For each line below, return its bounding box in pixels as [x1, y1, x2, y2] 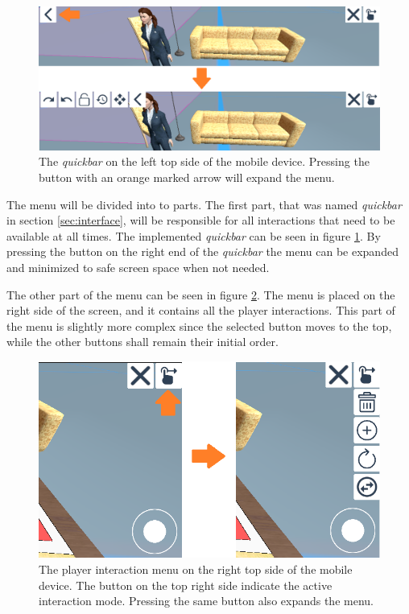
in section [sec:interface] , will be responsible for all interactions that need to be [6, 212, 395, 229]
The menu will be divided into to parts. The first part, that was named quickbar [6, 196, 402, 212]
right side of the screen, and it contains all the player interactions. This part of [6, 302, 395, 319]
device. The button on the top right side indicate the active [39, 576, 333, 593]
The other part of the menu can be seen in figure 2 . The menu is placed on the [6, 286, 395, 303]
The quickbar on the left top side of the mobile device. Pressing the [39, 153, 370, 170]
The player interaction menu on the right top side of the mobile [39, 560, 353, 577]
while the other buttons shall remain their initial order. [6, 333, 279, 350]
